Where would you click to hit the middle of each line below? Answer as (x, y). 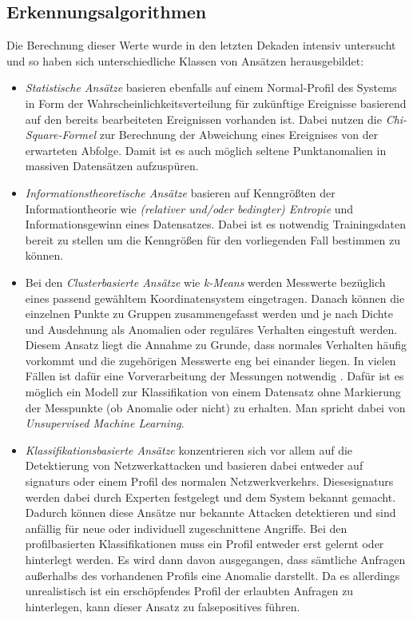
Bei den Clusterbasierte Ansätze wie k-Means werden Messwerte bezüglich (205, 282)
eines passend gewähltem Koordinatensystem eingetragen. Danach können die (215, 298)
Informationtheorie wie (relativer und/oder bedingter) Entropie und (189, 208)
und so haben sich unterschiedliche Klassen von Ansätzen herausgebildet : (185, 60)
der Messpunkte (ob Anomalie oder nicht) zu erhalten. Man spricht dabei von (215, 407)
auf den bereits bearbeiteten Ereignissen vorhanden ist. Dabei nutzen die (203, 119)
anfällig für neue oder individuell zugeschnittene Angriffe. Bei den (186, 528)
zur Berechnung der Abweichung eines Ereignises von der (239, 135)
